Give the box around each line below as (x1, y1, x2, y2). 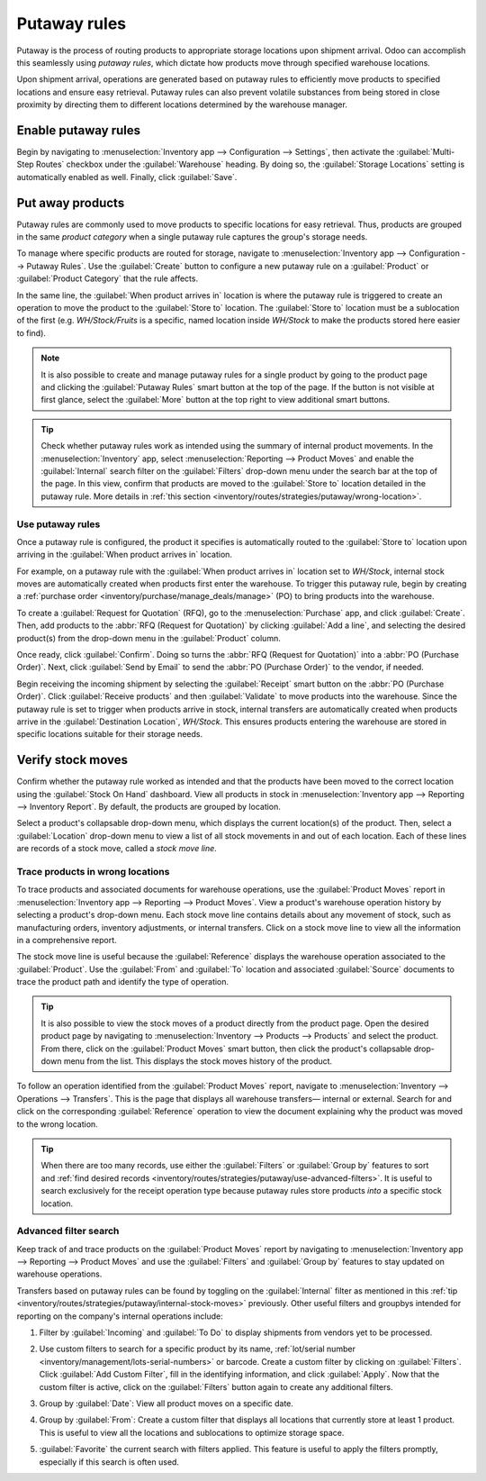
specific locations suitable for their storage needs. (16, 729, 203, 740)
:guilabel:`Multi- (396, 147, 455, 158)
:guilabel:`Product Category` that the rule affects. (16, 273, 198, 284)
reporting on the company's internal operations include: (16, 1311, 224, 1322)
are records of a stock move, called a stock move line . (16, 843, 218, 854)
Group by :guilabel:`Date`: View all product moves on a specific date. (39, 1397, 294, 1409)
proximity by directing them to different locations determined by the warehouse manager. (16, 99, 348, 110)
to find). (16, 327, 47, 338)
